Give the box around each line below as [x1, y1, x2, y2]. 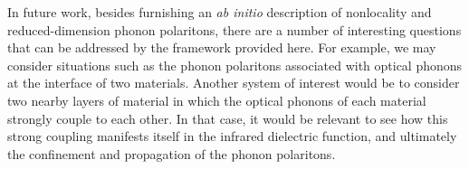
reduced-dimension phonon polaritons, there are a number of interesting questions [7, 20, 462, 39]
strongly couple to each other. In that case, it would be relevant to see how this [7, 108, 448, 127]
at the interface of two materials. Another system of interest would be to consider [7, 73, 460, 92]
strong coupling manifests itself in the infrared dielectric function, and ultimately [7, 127, 457, 146]
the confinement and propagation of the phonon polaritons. [7, 144, 336, 163]
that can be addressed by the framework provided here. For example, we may [7, 38, 436, 57]
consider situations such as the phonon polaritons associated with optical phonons [7, 55, 463, 74]
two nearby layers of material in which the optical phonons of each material [7, 90, 426, 109]
